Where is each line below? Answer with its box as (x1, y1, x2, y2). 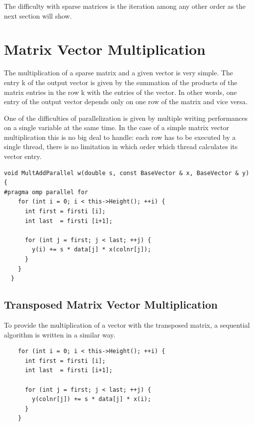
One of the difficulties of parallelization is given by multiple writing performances (4, 112, 248, 123)
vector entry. (4, 151, 42, 161)
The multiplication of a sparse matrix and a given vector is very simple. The (4, 67, 233, 78)
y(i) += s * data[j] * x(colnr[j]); (32, 246, 151, 253)
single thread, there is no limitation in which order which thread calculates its (4, 141, 238, 152)
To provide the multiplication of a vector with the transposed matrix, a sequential (4, 319, 250, 330)
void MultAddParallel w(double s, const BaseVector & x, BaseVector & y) (4, 169, 250, 177)
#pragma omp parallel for (4, 188, 88, 196)
